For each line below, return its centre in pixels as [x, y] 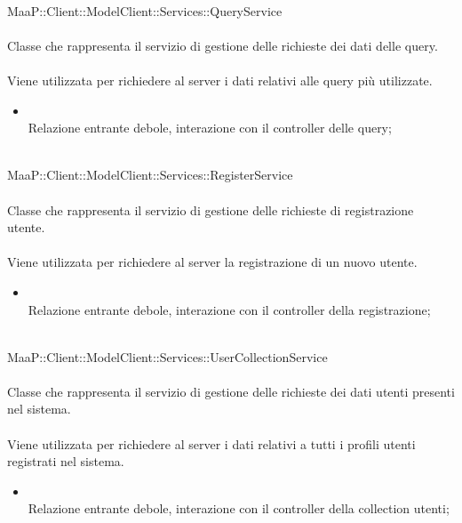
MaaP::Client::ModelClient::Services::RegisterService [150, 175]
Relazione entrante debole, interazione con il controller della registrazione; [229, 309]
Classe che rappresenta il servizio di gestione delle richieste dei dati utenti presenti [231, 391]
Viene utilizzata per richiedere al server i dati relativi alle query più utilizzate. [220, 80]
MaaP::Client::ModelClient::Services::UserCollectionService [167, 356]
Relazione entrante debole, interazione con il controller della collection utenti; [239, 508]
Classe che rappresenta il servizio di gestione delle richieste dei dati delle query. [223, 45]
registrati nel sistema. [66, 461]
